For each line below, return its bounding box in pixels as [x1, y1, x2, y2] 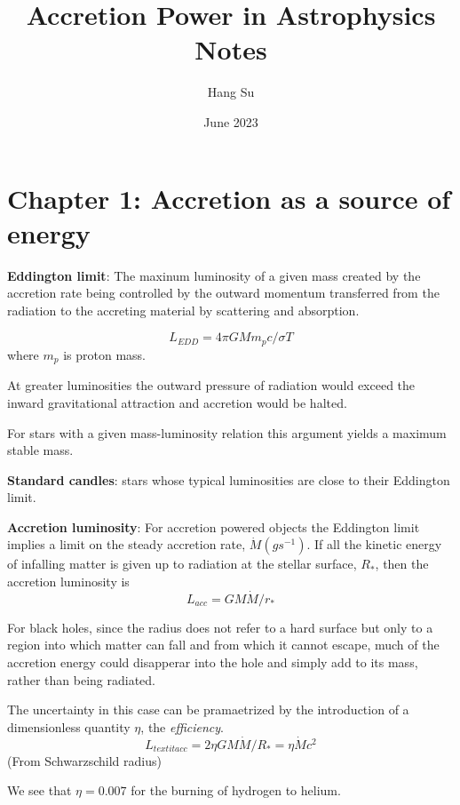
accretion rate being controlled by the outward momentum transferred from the [7, 283, 440, 302]
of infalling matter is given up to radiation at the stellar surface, [7, 554, 357, 573]
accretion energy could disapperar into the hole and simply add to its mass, [7, 653, 418, 672]
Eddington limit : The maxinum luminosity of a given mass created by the [7, 266, 421, 284]
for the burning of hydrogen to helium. [131, 781, 341, 800]
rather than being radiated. [7, 670, 155, 689]
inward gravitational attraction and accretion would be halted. [7, 393, 347, 411]
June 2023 [203, 112, 258, 131]
